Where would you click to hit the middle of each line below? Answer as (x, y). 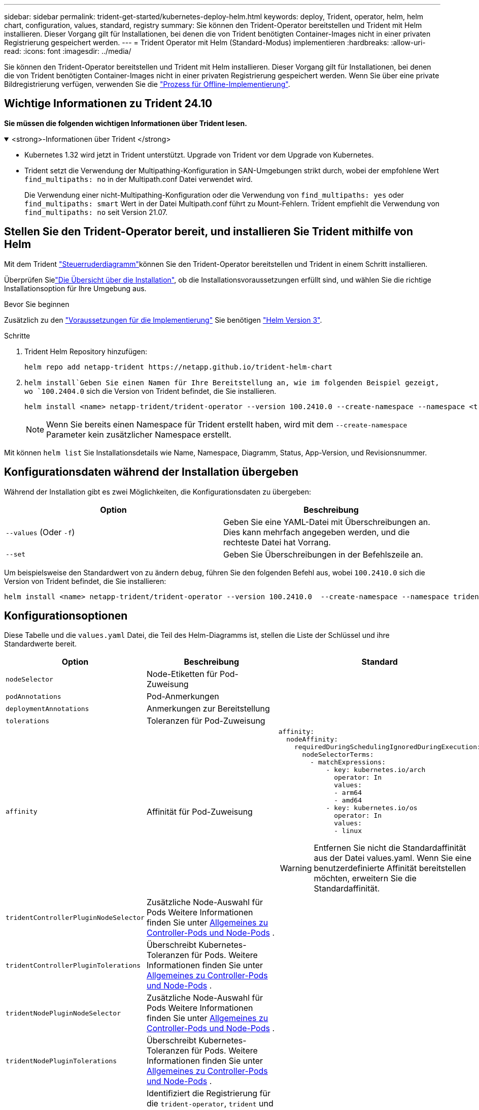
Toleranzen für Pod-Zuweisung (206, 721)
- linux (348, 831)
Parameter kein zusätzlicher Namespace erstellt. (139, 434)
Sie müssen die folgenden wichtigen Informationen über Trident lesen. (126, 123)
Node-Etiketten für (182, 674)
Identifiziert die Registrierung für (209, 1093)
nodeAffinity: (312, 739)
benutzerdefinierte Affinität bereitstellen (390, 868)
